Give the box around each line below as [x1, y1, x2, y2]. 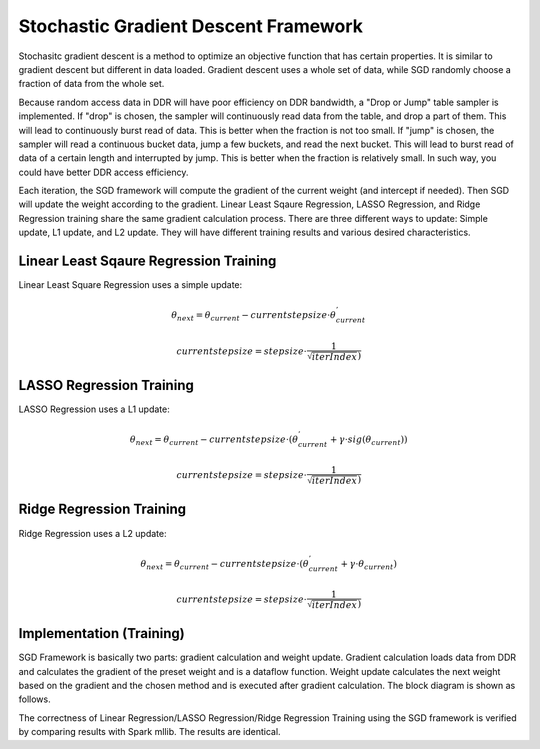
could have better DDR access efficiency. [18, 166, 189, 178]
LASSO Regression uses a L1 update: [18, 403, 170, 415]
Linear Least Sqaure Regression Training [18, 253, 277, 270]
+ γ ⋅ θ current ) [340, 558, 397, 572]
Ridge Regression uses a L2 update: [18, 527, 167, 539]
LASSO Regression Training [18, 376, 194, 394]
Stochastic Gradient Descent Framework [18, 15, 364, 37]
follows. [18, 693, 51, 705]
